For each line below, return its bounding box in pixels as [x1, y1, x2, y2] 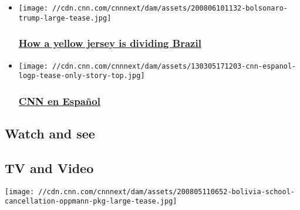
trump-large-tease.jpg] [18, 13, 112, 22]
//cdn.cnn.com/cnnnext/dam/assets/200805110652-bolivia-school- [38, 187, 295, 196]
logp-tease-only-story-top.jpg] [18, 72, 145, 80]
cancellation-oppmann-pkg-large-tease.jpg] [5, 197, 177, 206]
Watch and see [5, 124, 95, 143]
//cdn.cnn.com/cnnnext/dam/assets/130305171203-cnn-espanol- [52, 62, 296, 70]
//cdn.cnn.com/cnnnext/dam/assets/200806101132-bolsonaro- [52, 4, 288, 12]
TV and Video [5, 158, 94, 177]
